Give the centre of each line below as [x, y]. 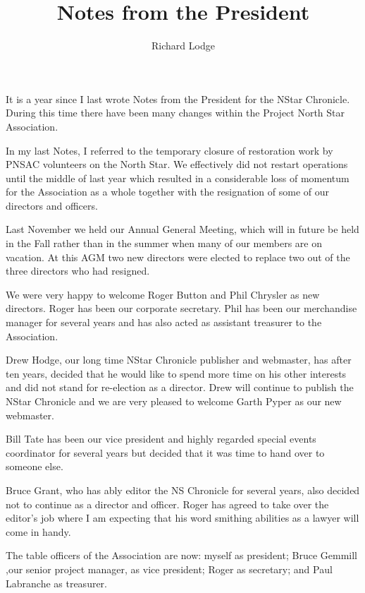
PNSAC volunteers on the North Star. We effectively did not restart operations [177, 164]
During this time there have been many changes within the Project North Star [175, 113]
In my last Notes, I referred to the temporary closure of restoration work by [169, 150]
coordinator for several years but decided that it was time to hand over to [165, 452]
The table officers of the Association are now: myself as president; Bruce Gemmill [181, 555]
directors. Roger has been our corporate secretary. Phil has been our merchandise [181, 308]
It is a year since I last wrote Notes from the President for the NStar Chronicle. [178, 98]
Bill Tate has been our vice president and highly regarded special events [161, 439]
